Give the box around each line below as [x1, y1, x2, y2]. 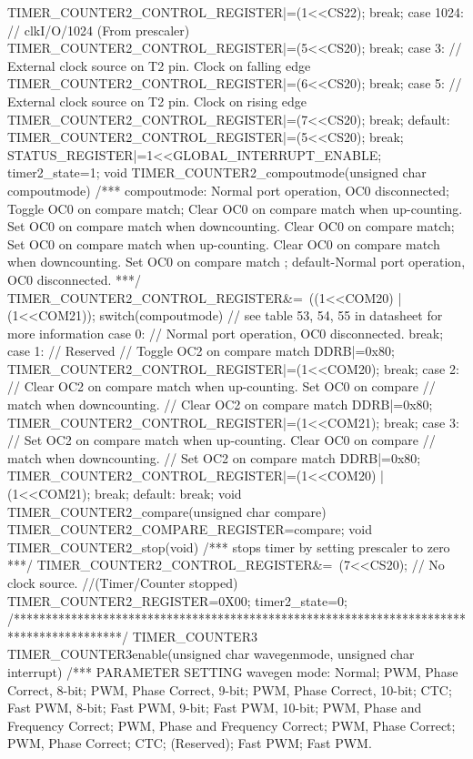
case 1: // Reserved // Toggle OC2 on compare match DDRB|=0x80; [7, 341, 395, 360]
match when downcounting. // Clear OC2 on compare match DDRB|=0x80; [7, 395, 433, 414]
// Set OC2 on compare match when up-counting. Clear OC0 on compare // [7, 430, 436, 450]
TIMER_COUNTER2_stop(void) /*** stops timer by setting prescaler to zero [7, 537, 450, 556]
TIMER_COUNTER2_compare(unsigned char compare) [7, 501, 327, 521]
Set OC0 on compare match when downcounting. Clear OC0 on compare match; [7, 217, 455, 236]
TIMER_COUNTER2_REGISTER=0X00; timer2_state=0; [7, 591, 347, 610]
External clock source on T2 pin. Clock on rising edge [7, 91, 307, 110]
